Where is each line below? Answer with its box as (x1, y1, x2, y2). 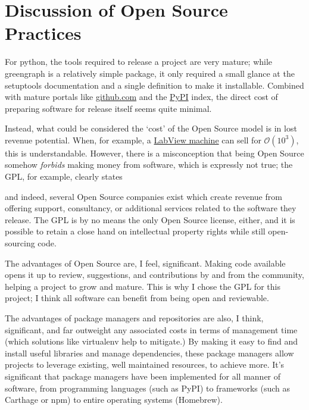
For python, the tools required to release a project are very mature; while (5, 55, 273, 68)
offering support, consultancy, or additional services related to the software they (5, 202, 296, 214)
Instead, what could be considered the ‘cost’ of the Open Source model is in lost (5, 122, 297, 134)
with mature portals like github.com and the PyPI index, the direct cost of (5, 90, 278, 103)
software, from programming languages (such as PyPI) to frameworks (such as (5, 381, 291, 394)
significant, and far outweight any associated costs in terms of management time (5, 323, 298, 336)
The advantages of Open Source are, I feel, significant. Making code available (5, 256, 286, 269)
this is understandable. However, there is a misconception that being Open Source (5, 146, 304, 159)
